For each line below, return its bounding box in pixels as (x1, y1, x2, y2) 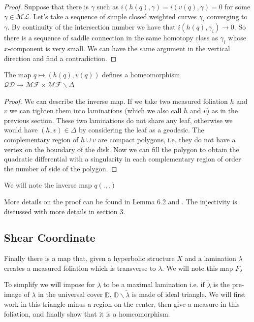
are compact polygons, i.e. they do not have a (98, 134, 236, 144)
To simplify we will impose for (4, 279, 95, 290)
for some (224, 1, 251, 11)
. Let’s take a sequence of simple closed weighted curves (29, 11, 197, 21)
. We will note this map (162, 262, 233, 273)
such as (96, 1, 119, 11)
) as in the (206, 105, 238, 116)
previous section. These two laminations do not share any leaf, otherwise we (4, 115, 233, 125)
